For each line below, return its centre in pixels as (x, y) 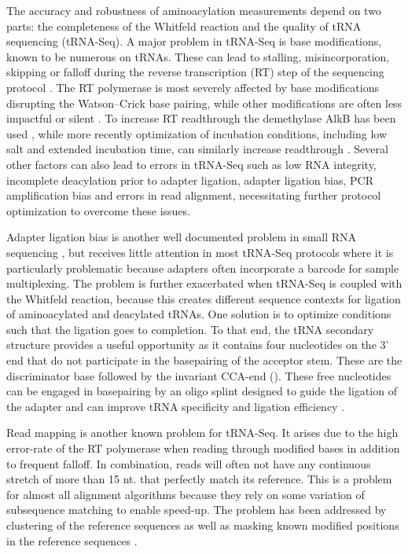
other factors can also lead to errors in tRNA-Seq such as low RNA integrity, (191, 164)
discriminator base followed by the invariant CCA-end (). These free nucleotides (199, 375)
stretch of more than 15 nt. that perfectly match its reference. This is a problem (199, 479)
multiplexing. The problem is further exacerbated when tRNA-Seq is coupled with (204, 283)
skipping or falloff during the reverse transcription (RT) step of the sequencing (195, 72)
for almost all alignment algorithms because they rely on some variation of (186, 494)
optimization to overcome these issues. (99, 210)
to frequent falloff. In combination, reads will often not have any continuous (189, 463)
